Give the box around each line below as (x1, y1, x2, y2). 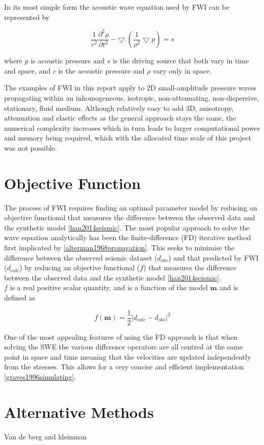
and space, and (4, 65, 51, 76)
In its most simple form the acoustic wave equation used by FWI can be (4, 2, 229, 12)
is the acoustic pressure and (58, 65, 145, 76)
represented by (4, 11, 50, 22)
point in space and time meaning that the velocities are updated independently (4, 351, 251, 362)
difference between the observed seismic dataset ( (4, 252, 157, 263)
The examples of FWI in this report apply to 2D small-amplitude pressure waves (4, 82, 256, 93)
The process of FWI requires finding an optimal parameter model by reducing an (4, 202, 257, 213)
